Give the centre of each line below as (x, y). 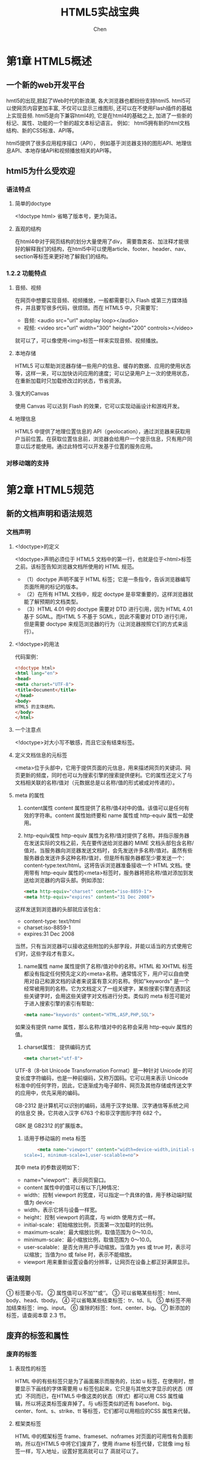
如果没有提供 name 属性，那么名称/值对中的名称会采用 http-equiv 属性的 (103, 1027)
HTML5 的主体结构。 (36, 707)
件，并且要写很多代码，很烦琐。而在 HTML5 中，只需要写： (88, 307)
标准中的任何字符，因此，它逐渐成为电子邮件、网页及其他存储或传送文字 (103, 1085)
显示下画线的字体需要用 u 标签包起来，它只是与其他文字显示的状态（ (104, 1388)
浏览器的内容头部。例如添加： (71, 880)
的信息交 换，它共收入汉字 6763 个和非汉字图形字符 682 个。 (90, 1113)
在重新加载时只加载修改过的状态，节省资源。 (70, 380)
